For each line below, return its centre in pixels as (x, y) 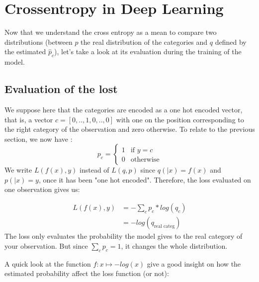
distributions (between (39, 42)
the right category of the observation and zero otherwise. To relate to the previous (130, 129)
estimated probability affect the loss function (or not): (87, 273)
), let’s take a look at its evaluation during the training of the (148, 51)
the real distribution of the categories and (144, 42)
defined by (231, 42)
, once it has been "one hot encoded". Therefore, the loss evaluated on (145, 179)
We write (18, 170)
